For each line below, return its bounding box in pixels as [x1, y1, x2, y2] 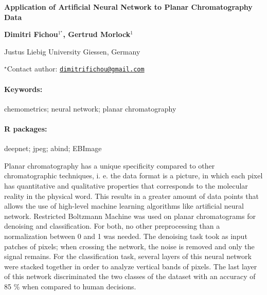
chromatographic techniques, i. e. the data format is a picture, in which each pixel [4, 170, 263, 181]
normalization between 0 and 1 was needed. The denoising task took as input [4, 230, 247, 241]
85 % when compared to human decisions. [4, 281, 136, 291]
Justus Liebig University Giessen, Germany [4, 46, 140, 57]
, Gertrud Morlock [63, 29, 131, 40]
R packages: [4, 123, 47, 134]
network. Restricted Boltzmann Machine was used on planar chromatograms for [4, 210, 256, 221]
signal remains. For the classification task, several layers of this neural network [4, 251, 252, 262]
